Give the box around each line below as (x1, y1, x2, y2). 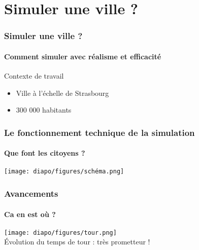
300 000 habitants (16, 104, 72, 115)
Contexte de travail (4, 70, 64, 81)
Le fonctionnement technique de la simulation (4, 126, 195, 138)
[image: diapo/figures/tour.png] (4, 229, 117, 236)
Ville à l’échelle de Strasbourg (16, 87, 109, 98)
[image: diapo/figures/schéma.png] (4, 168, 124, 175)
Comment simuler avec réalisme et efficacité (4, 51, 161, 61)
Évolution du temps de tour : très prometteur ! (4, 236, 150, 247)
